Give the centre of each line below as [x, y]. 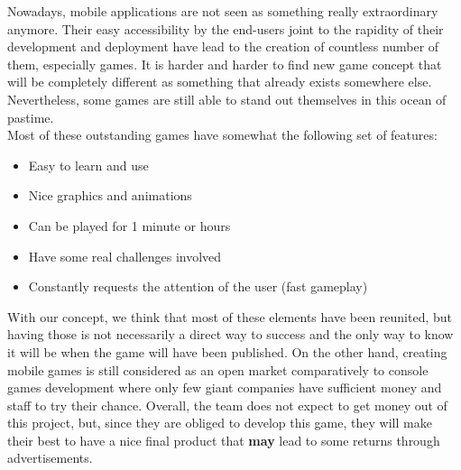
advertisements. [50, 458]
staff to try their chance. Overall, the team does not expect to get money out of [227, 405]
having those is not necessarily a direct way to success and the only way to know [230, 334]
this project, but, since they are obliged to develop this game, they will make [220, 423]
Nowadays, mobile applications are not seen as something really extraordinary [223, 11]
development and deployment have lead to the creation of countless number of [223, 46]
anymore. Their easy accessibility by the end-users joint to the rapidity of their [226, 28]
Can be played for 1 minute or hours [129, 225]
